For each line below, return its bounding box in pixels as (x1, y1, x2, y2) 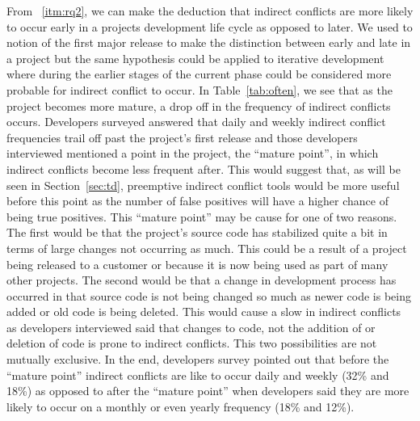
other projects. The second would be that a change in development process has (6, 272, 397, 288)
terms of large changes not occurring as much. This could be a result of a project (6, 239, 407, 256)
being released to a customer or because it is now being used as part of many (6, 255, 388, 272)
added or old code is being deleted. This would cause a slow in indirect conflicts (6, 303, 401, 320)
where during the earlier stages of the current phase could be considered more (6, 65, 392, 82)
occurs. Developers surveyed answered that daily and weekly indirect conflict (6, 113, 386, 130)
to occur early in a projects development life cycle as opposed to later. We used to (6, 18, 413, 35)
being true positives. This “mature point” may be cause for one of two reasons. (6, 208, 397, 225)
